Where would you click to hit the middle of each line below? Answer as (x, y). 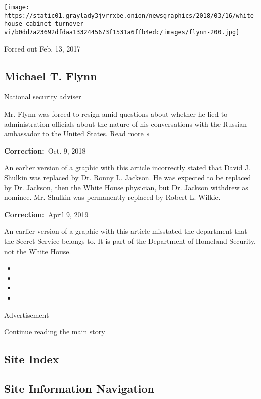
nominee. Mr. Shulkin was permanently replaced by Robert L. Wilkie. (112, 197)
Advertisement (27, 314)
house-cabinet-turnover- (46, 24)
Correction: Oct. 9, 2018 (45, 150)
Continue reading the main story (55, 332)
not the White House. (38, 251)
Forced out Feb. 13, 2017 (42, 48)
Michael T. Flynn (51, 76)
